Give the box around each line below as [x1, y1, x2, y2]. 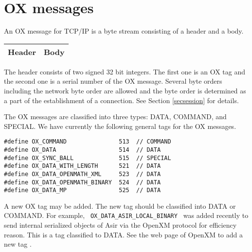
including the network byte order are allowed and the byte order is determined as [4, 85, 246, 95]
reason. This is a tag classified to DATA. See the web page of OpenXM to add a [4, 229, 243, 239]
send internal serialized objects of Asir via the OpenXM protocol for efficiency [4, 220, 237, 230]
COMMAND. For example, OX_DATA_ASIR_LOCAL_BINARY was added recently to [4, 210, 249, 220]
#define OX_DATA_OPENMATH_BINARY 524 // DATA [4, 179, 161, 186]
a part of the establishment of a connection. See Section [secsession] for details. [4, 95, 239, 105]
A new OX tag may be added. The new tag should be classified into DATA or [4, 200, 236, 211]
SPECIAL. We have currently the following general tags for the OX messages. [4, 121, 236, 131]
